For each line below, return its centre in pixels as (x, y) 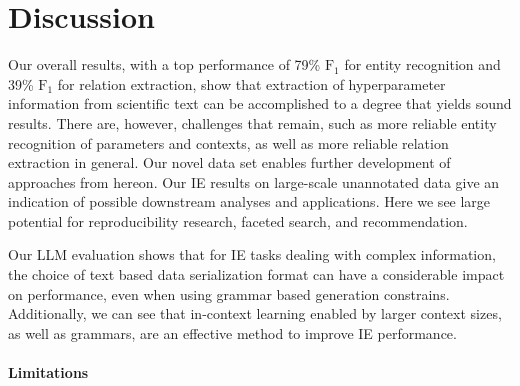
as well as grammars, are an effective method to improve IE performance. (232, 332)
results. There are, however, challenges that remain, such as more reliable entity (252, 122)
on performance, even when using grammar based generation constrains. (229, 293)
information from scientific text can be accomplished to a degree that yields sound (260, 103)
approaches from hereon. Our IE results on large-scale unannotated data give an (254, 181)
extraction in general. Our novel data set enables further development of (229, 162)
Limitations (48, 372)
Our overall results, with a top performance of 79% (164, 64)
